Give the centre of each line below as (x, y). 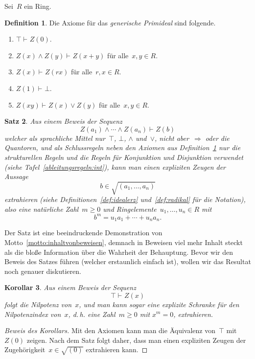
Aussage (16, 176)
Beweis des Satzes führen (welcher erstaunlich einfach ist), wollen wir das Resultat (128, 261)
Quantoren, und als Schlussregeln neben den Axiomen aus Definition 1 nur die (123, 147)
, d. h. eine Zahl (92, 314)
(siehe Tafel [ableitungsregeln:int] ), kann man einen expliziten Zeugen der (115, 167)
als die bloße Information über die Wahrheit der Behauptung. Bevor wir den (119, 252)
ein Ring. (38, 6)
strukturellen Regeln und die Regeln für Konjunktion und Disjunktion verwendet (124, 157)
